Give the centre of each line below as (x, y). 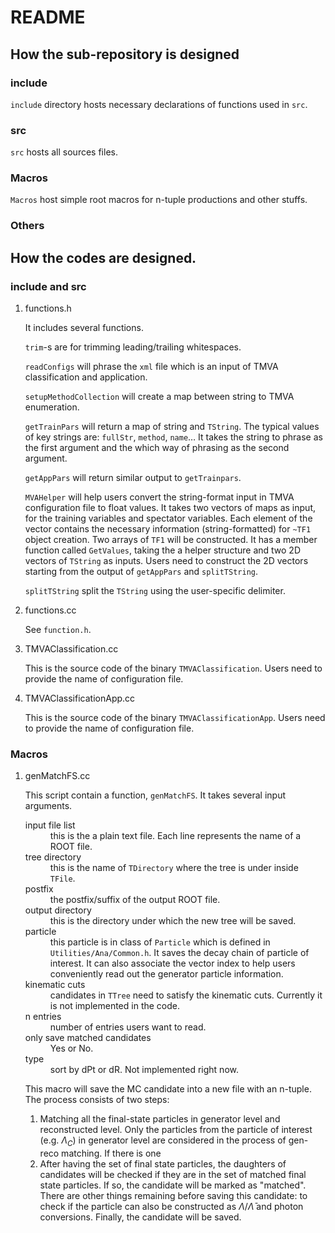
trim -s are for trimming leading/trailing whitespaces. (133, 347)
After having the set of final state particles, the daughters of (163, 1164)
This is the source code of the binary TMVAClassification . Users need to (173, 668)
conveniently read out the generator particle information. (166, 974)
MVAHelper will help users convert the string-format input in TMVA (159, 497)
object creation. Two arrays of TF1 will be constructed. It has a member (171, 540)
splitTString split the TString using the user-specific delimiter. (155, 591)
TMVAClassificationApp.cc (80, 698)
